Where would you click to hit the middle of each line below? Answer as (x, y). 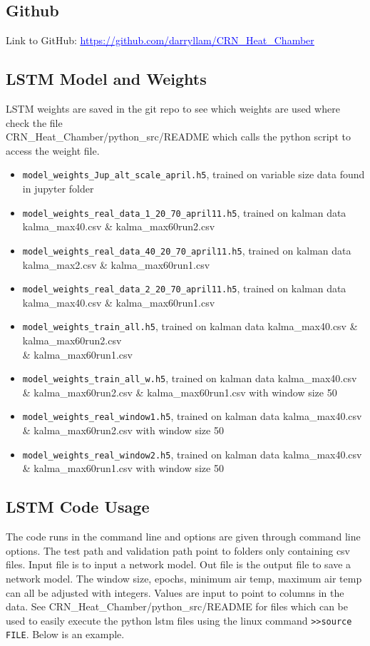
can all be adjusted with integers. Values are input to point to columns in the (175, 592)
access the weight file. (53, 150)
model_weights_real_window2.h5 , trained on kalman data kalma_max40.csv (192, 454)
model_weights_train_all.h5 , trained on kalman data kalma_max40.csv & (190, 326)
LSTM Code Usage (78, 507)
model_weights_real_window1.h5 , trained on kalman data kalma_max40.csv (192, 416)
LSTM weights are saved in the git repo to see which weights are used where (173, 108)
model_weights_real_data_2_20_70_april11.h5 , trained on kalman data (184, 288)
